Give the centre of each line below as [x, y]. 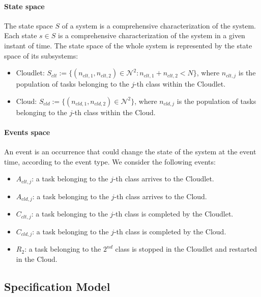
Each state [21, 35]
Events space [27, 132]
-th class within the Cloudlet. [180, 84]
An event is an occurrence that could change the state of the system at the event [130, 152]
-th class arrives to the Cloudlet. [164, 179]
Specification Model [57, 286]
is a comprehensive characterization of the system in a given [152, 35]
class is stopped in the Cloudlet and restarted [186, 249]
